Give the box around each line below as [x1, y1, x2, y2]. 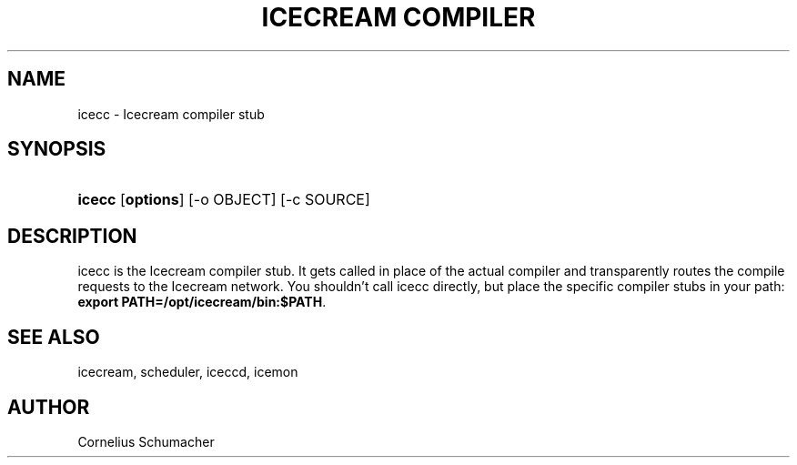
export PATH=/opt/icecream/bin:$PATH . [77, 294, 327, 310]
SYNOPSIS [7, 137, 106, 161]
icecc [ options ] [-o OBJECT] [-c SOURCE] [77, 190, 370, 209]
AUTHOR [7, 395, 90, 419]
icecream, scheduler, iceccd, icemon [77, 364, 298, 380]
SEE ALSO [7, 325, 100, 349]
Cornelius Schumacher [77, 433, 215, 450]
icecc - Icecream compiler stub [77, 106, 265, 122]
